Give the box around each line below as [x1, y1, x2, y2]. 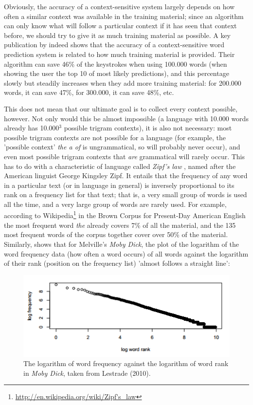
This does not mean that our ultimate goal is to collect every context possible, [4, 103, 237, 113]
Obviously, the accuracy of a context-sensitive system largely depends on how [4, 1, 235, 11]
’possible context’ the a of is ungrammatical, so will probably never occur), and [4, 142, 240, 152]
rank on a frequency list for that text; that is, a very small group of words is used [4, 189, 247, 200]
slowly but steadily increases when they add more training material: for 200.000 [4, 77, 241, 88]
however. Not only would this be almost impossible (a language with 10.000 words [4, 113, 249, 123]
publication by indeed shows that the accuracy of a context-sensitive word [4, 39, 225, 50]
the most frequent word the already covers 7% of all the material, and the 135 [4, 220, 236, 230]
